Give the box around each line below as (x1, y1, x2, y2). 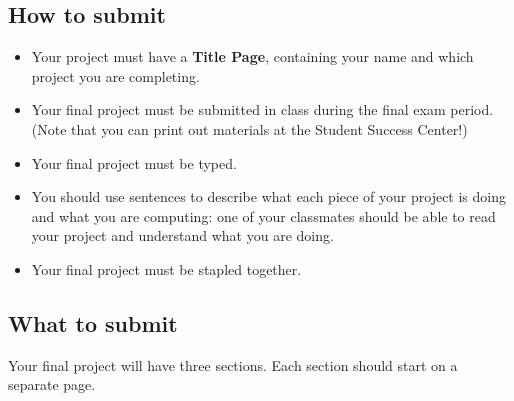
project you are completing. (31, 65, 200, 86)
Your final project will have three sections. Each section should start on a (8, 354, 458, 375)
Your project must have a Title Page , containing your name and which (31, 46, 474, 67)
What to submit (8, 307, 178, 338)
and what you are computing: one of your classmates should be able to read (31, 205, 496, 226)
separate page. (8, 374, 96, 395)
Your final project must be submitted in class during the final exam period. (31, 99, 494, 120)
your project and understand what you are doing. (31, 225, 334, 246)
